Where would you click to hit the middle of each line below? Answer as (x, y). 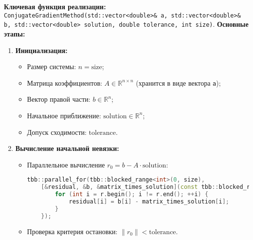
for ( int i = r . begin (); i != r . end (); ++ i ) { (132, 194)
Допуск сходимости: (57, 132)
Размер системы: (52, 66)
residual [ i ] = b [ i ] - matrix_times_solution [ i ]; (149, 201)
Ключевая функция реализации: (55, 6)
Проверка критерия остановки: (72, 231)
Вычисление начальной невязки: (67, 148)
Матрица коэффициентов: (64, 83)
